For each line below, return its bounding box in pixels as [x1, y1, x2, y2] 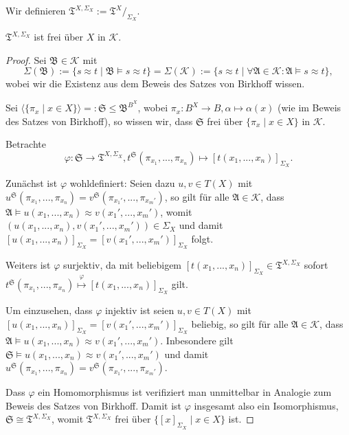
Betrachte [5, 137, 46, 151]
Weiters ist [5, 258, 51, 272]
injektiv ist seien [105, 303, 174, 317]
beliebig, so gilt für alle [191, 316, 289, 331]
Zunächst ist [5, 176, 58, 190]
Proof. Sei [5, 52, 47, 67]
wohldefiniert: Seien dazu [69, 176, 175, 190]
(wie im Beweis [278, 100, 341, 115]
